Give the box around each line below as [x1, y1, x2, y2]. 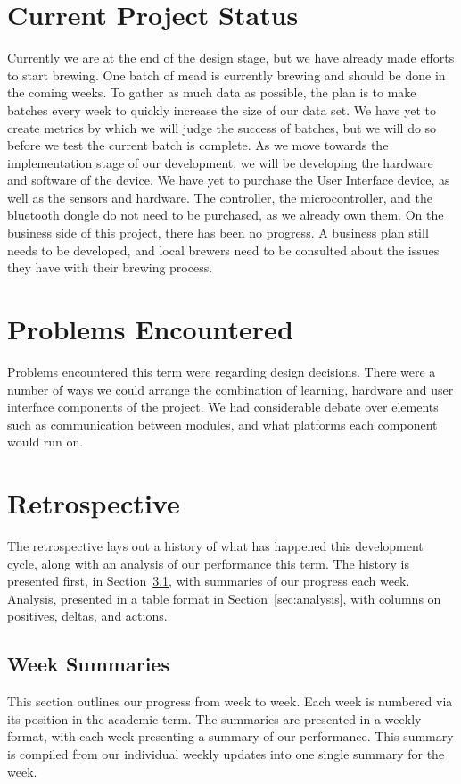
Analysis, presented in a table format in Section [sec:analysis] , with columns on [7, 588, 441, 607]
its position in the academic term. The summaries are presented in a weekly [7, 709, 422, 728]
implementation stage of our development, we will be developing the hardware [7, 153, 433, 171]
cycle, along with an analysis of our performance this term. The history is [7, 554, 409, 572]
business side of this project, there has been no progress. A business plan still [7, 223, 429, 242]
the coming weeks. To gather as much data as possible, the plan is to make [7, 83, 416, 102]
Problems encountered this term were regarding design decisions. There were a [7, 362, 436, 380]
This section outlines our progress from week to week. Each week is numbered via [7, 692, 453, 711]
